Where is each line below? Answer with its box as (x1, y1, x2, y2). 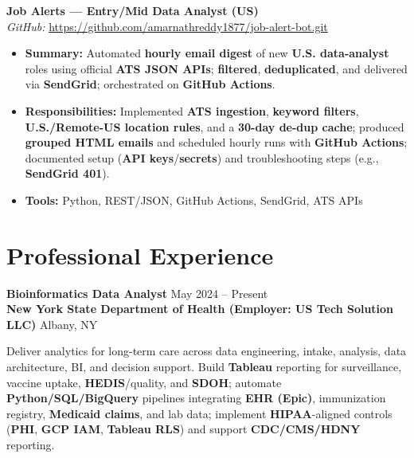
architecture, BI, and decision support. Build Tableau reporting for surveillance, (6, 358, 402, 375)
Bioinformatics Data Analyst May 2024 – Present (6, 284, 268, 301)
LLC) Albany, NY (6, 315, 98, 332)
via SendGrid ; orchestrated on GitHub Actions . (25, 76, 275, 92)
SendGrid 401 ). (25, 165, 110, 182)
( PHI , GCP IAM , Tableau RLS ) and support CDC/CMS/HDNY (6, 421, 361, 437)
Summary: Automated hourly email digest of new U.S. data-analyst (25, 45, 389, 61)
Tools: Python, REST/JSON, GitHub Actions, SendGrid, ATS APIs (25, 191, 363, 208)
